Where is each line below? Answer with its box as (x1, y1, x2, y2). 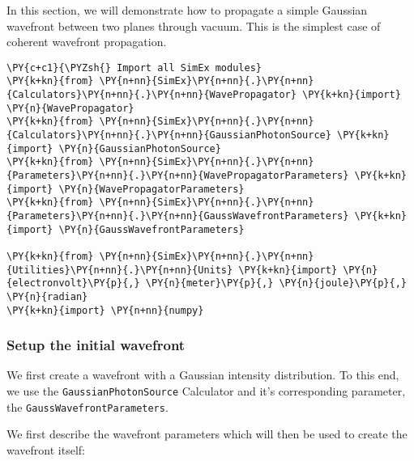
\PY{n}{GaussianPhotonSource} (58, 142, 221, 154)
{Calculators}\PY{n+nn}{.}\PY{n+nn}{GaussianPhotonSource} (6, 129, 331, 142)
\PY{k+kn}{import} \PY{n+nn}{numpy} (6, 304, 204, 316)
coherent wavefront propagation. (6, 33, 167, 50)
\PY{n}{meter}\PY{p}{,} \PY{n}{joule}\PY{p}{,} (145, 277, 407, 290)
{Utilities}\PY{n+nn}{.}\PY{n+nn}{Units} (6, 264, 233, 276)
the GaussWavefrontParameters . (6, 398, 169, 415)
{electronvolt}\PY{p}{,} (6, 277, 140, 290)
